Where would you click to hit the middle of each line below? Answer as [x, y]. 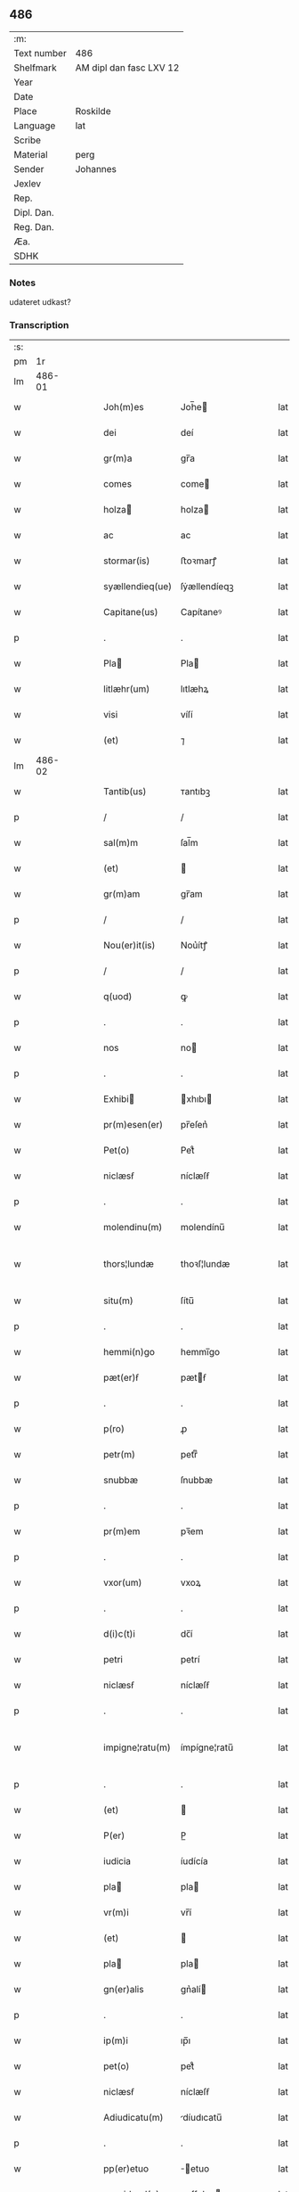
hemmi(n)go [129, 1352]
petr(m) [120, 1455]
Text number [40, 53]
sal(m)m [121, 843]
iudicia [117, 1861]
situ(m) [118, 1301]
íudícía [194, 1861]
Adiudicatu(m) [133, 2118]
